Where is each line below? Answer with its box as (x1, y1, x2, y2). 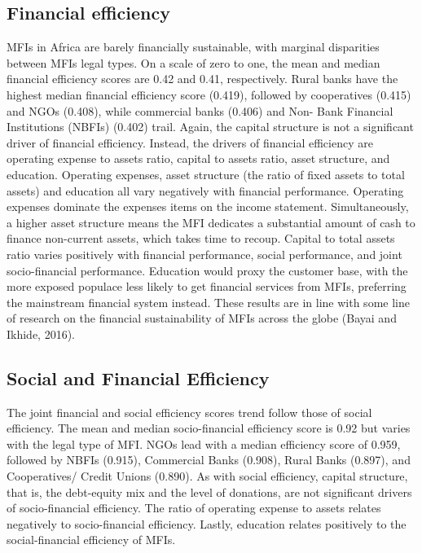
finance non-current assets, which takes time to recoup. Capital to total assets (7, 230, 395, 247)
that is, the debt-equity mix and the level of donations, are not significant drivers (7, 483, 412, 500)
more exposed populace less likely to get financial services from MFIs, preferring (7, 278, 407, 295)
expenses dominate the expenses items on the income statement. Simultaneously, (7, 198, 409, 215)
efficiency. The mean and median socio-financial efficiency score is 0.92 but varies (7, 419, 411, 437)
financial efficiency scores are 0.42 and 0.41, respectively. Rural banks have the (7, 70, 398, 87)
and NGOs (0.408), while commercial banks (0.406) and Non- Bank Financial (7, 102, 393, 119)
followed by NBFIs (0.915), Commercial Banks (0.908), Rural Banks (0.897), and (7, 451, 411, 468)
